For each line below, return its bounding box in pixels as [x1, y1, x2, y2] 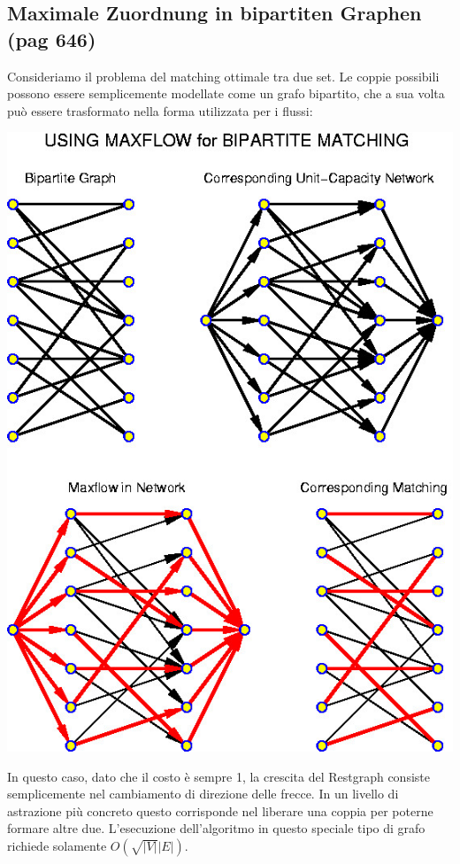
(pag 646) [7, 25, 96, 52]
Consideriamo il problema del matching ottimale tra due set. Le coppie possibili [7, 66, 440, 85]
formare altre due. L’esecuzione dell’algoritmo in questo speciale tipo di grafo [7, 819, 425, 837]
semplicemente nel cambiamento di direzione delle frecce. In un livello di [7, 784, 399, 803]
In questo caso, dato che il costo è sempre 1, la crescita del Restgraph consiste [7, 767, 430, 785]
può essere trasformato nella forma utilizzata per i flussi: [7, 101, 313, 120]
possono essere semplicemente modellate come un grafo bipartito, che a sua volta [7, 84, 445, 103]
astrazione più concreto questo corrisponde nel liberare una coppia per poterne [7, 801, 433, 820]
